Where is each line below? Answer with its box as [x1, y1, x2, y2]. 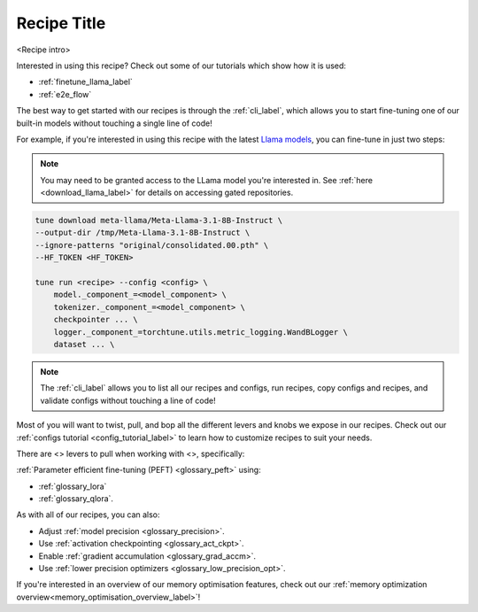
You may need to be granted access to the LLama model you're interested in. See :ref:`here [40, 174, 374, 185]
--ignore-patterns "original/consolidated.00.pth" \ [35, 240, 269, 250]
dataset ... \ [53, 339, 115, 349]
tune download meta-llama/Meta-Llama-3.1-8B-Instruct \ [35, 215, 283, 226]
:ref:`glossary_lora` [38, 481, 107, 492]
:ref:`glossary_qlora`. [38, 493, 114, 504]
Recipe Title [16, 13, 106, 33]
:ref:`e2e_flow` [38, 89, 92, 99]
